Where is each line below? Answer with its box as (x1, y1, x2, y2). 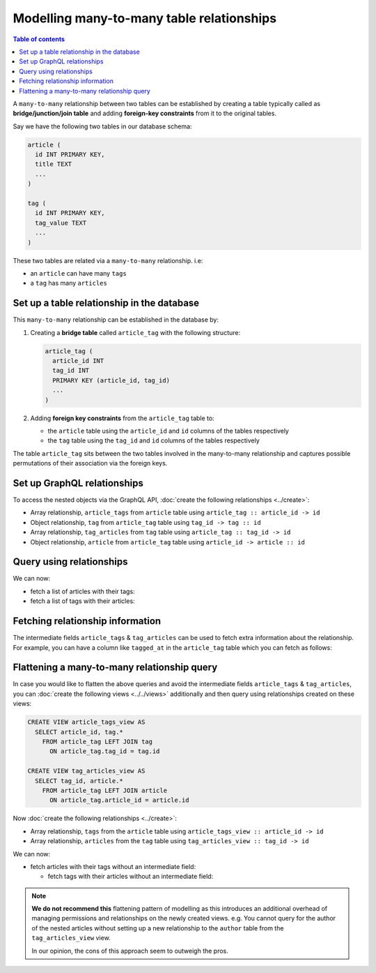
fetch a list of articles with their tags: (30, 587, 135, 595)
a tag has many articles (30, 279, 107, 288)
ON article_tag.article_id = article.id (49, 796, 189, 804)
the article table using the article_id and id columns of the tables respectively (47, 426, 289, 435)
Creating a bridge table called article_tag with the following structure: (30, 328, 240, 336)
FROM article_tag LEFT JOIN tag (42, 738, 153, 746)
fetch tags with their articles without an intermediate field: (47, 872, 214, 881)
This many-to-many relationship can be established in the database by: (13, 315, 219, 324)
